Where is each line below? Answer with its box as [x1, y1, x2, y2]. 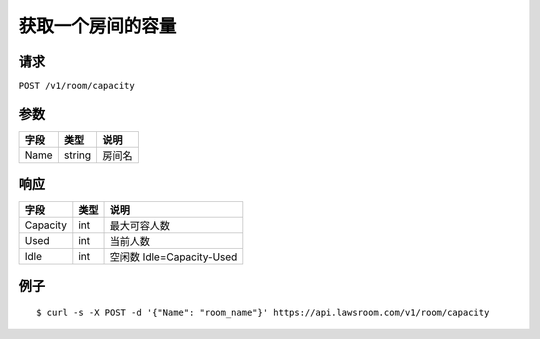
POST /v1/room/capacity [18, 80, 135, 92]
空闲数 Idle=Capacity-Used [109, 250, 238, 264]
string [63, 148, 92, 162]
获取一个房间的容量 [18, 15, 177, 37]
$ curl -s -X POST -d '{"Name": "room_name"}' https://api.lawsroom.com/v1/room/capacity [36, 306, 490, 318]
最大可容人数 [109, 219, 170, 233]
